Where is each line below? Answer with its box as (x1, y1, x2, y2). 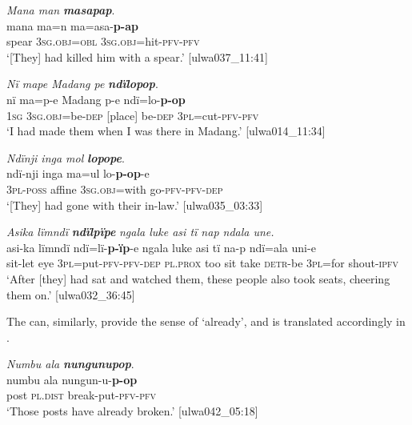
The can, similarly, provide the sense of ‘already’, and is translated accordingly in (6, 313, 406, 330)
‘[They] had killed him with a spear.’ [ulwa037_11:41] (6, 48, 268, 65)
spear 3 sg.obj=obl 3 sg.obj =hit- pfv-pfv (6, 33, 200, 50)
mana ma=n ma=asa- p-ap (6, 17, 138, 34)
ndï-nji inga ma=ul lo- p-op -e (6, 165, 150, 182)
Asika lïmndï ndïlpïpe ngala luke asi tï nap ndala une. (6, 223, 274, 240)
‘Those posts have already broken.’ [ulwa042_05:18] (6, 403, 258, 419)
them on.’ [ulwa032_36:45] (6, 286, 135, 303)
